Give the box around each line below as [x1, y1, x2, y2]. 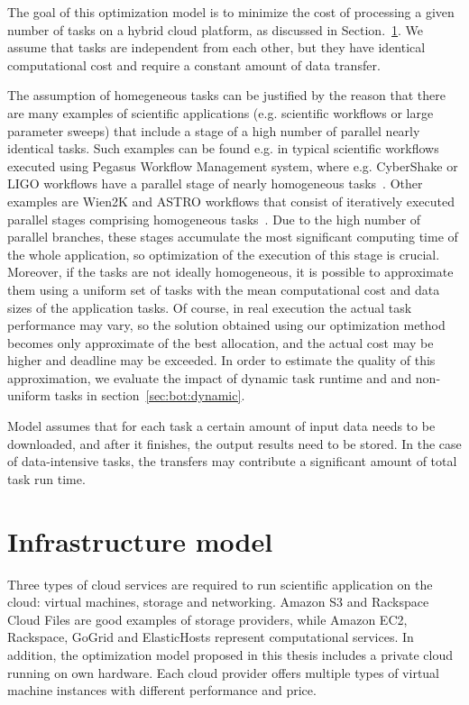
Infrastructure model [7, 522, 273, 559]
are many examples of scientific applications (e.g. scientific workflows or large [7, 103, 434, 122]
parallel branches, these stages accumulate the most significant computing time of [7, 227, 458, 246]
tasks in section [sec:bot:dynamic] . [54, 386, 245, 405]
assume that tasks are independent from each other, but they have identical [7, 38, 426, 57]
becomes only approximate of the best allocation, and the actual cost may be [7, 333, 434, 352]
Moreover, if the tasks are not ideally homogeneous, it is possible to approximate [7, 262, 454, 281]
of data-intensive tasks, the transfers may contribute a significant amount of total [7, 452, 457, 471]
